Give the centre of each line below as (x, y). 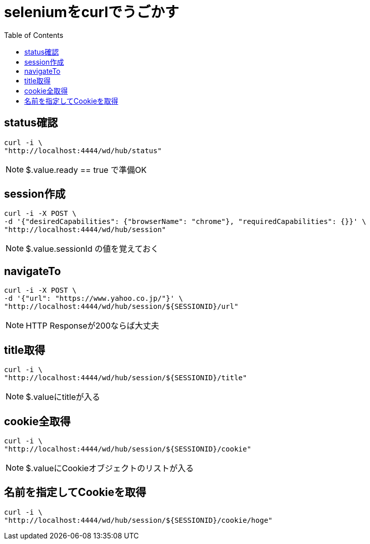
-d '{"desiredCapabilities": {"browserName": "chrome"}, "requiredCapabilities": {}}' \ (185, 222)
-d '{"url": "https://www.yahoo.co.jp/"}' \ (94, 299)
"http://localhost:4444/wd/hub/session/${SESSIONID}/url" (121, 307)
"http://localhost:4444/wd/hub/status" (83, 150)
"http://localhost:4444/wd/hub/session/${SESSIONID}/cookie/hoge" (138, 520)
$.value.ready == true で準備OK (86, 170)
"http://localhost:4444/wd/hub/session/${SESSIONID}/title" (126, 378)
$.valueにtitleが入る (63, 397)
